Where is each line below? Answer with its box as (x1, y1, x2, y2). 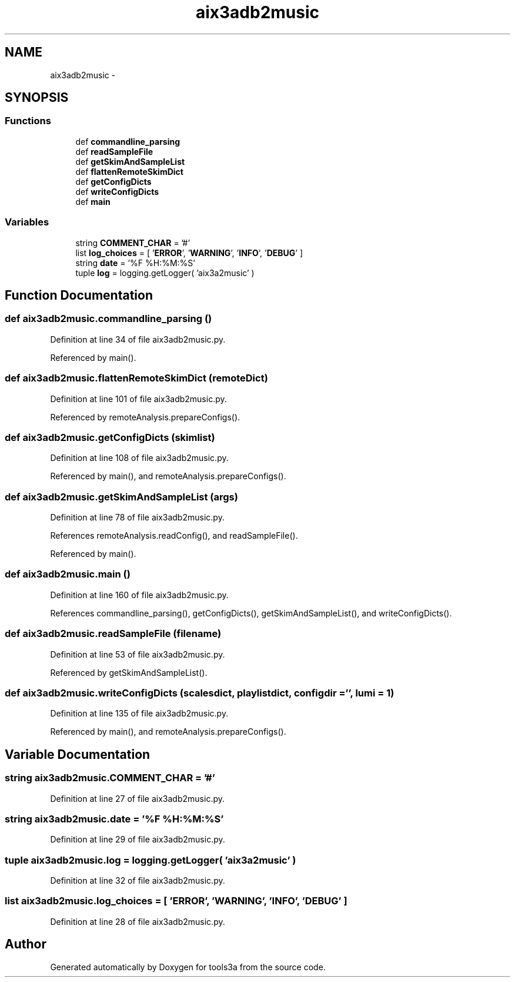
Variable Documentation (5, 747, 151, 762)
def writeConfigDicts (75, 186, 159, 197)
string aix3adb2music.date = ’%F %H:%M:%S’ (5, 812, 224, 825)
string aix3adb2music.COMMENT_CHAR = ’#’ (5, 772, 215, 784)
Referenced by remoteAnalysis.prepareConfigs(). (50, 412, 240, 422)
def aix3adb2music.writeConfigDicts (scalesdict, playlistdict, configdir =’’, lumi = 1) (5, 686, 394, 699)
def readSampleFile (75, 146, 153, 157)
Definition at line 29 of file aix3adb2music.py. (50, 834, 225, 845)
